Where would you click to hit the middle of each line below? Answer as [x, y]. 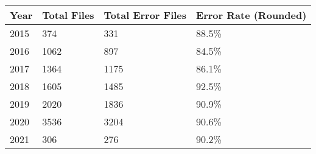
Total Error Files [145, 15]
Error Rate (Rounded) [251, 15]
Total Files [68, 15]
